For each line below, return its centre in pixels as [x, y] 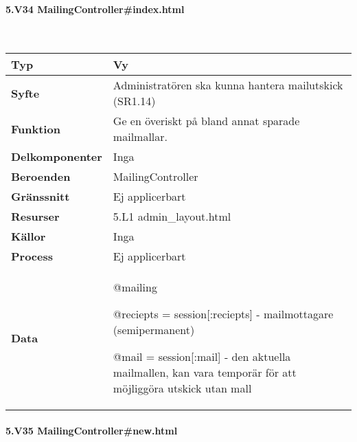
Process [32, 256]
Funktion [36, 129]
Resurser [35, 217]
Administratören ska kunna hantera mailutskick [228, 85]
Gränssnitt [41, 197]
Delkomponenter [57, 157]
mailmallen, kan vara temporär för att [205, 373]
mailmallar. [140, 137]
